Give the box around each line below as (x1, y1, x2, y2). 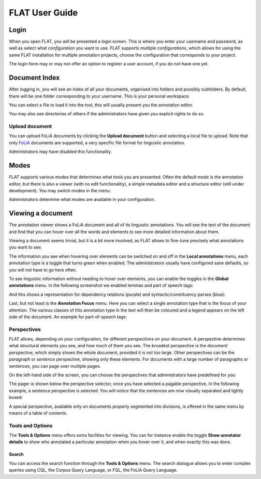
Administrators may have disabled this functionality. (9, 149, 112, 155)
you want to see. (9, 245, 42, 250)
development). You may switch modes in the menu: (9, 187, 111, 193)
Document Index (9, 74, 60, 82)
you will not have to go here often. (9, 267, 77, 273)
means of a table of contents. (9, 410, 68, 416)
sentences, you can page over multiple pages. (9, 363, 101, 369)
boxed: (9, 395, 23, 401)
